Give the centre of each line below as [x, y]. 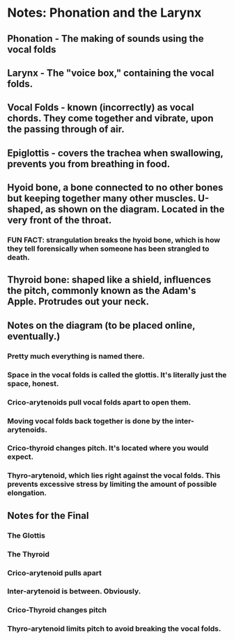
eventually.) [34, 336]
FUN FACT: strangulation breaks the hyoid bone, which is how [114, 240]
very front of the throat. [60, 220]
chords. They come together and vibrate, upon [110, 119]
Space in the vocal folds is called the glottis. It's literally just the [117, 375]
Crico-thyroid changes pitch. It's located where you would [108, 448]
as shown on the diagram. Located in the [135, 209]
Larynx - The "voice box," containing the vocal [111, 73]
